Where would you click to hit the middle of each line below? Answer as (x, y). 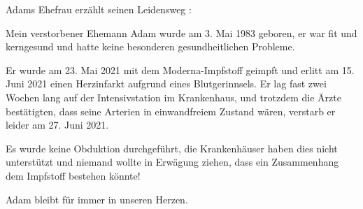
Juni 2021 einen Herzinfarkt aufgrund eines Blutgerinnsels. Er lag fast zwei (166, 84)
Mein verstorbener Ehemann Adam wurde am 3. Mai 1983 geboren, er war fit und (181, 33)
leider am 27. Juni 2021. (57, 125)
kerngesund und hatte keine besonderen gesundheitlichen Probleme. (150, 46)
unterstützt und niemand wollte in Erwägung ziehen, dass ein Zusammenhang (172, 162)
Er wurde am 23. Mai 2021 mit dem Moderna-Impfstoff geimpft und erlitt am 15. (180, 70)
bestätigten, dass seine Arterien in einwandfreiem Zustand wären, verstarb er (171, 111)
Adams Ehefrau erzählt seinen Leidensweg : (99, 9)
